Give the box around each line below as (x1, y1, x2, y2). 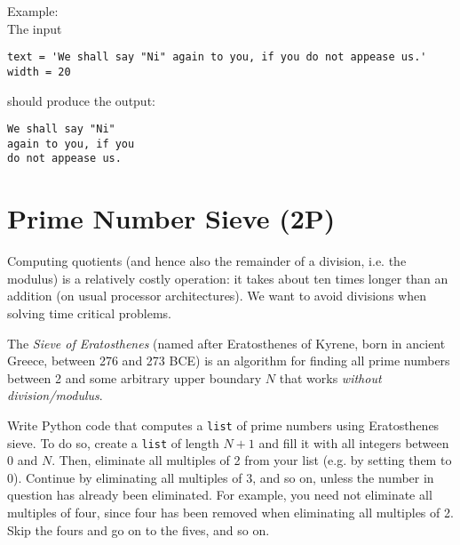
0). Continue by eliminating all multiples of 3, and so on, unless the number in (7, 468, 434, 486)
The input (7, 19, 62, 37)
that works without (279, 368, 382, 387)
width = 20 (7, 65, 71, 78)
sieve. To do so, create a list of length (7, 433, 219, 452)
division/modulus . (7, 386, 103, 405)
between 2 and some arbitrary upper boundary (7, 368, 262, 387)
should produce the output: (7, 91, 155, 109)
